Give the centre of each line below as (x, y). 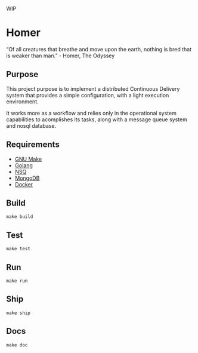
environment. (22, 102)
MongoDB (27, 178)
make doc (17, 345)
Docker (24, 184)
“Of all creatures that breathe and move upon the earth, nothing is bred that (99, 49)
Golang (24, 165)
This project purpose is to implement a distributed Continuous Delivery (93, 88)
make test (18, 249)
